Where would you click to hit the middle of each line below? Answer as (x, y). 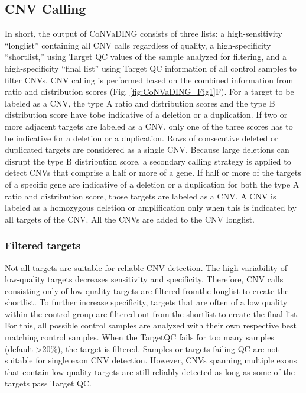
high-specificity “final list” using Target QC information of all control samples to (151, 68)
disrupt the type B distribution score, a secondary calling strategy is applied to (148, 161)
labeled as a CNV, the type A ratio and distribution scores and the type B (140, 103)
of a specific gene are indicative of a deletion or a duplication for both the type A (152, 184)
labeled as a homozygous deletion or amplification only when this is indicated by (151, 207)
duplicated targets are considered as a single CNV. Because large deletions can (147, 149)
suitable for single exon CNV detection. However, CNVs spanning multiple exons (151, 360)
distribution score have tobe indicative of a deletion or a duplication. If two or (146, 115)
